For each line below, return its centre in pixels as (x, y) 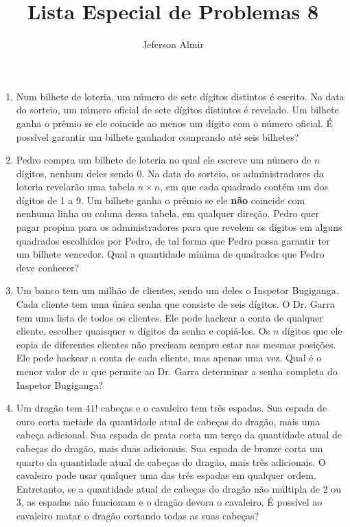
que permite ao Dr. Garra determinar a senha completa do (214, 371)
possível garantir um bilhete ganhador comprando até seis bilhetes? (157, 136)
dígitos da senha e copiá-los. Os (204, 331)
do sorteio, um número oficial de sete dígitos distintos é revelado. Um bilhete (177, 110)
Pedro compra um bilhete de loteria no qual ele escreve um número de (164, 160)
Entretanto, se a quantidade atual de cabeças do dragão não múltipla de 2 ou (179, 488)
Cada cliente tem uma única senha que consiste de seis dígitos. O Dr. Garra (175, 304)
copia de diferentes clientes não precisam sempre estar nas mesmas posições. (176, 344)
